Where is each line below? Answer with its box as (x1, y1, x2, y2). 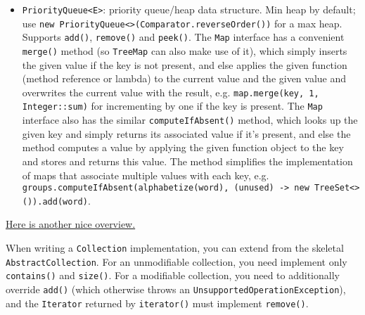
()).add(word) (22, 196, 88, 207)
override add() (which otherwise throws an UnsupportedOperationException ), (6, 282, 346, 297)
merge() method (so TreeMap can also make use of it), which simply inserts (22, 43, 347, 58)
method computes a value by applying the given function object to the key (22, 140, 344, 155)
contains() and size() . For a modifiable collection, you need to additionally (6, 268, 340, 283)
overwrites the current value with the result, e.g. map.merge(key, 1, (22, 84, 319, 99)
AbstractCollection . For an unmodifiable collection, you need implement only (6, 254, 347, 269)
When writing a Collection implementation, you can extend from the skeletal (6, 240, 344, 255)
